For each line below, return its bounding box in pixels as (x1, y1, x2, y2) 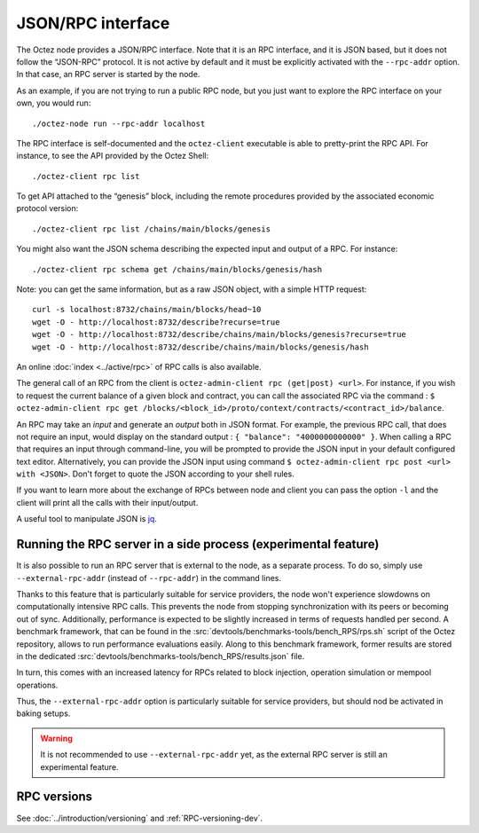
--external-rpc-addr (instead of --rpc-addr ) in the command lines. (16, 572, 281, 583)
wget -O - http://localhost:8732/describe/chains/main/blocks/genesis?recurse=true (32, 329, 407, 340)
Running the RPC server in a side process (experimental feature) (16, 537, 380, 552)
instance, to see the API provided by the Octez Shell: (16, 151, 208, 161)
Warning (40, 733, 73, 743)
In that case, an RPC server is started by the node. (16, 69, 200, 80)
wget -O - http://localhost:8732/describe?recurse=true (32, 317, 280, 327)
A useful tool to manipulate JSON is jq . (16, 514, 157, 524)
